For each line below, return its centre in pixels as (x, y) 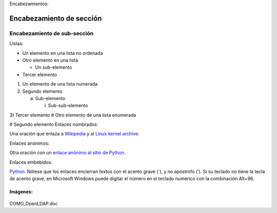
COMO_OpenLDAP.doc (34, 203)
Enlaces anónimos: (29, 143)
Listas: (16, 44)
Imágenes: (21, 192)
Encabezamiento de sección (56, 18)
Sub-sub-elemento (68, 106)
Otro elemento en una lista (50, 60)
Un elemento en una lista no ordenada (63, 53)
